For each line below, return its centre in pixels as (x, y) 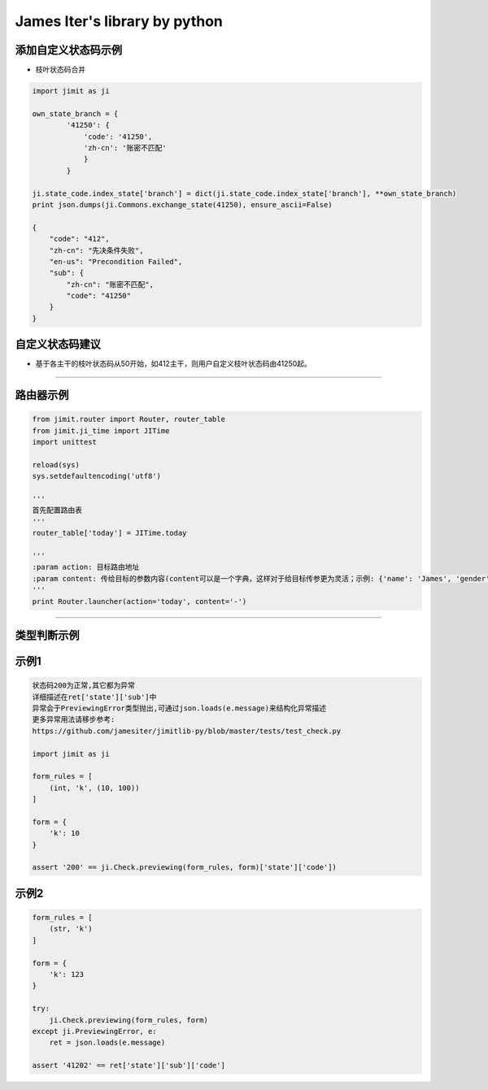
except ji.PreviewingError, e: (95, 1031)
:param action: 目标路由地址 (86, 567)
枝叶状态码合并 (60, 70)
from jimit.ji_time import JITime (101, 430)
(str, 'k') (71, 929)
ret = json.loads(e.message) (107, 1043)
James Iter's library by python (119, 21)
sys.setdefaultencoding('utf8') (97, 476)
